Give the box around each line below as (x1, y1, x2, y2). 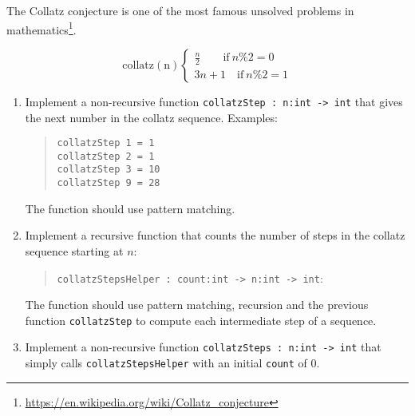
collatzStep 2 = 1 (57, 150, 155, 162)
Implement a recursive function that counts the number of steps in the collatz (25, 227, 405, 244)
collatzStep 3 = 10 (57, 164, 160, 176)
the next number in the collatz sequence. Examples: (25, 109, 278, 125)
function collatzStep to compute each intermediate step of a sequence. (25, 311, 377, 328)
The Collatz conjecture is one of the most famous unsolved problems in (6, 2, 354, 18)
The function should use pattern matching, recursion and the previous (25, 296, 369, 313)
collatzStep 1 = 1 (57, 137, 155, 149)
